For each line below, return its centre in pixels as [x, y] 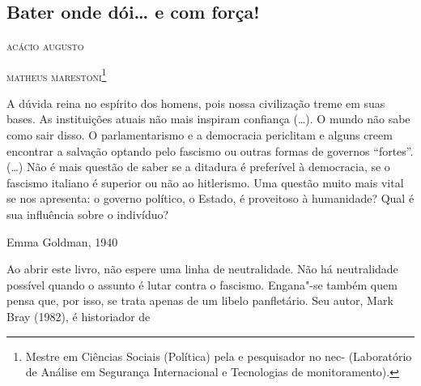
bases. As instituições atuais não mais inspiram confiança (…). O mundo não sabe [208, 119]
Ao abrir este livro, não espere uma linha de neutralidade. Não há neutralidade [202, 269]
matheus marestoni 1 [57, 75]
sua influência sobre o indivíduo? [88, 214]
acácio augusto [45, 45]
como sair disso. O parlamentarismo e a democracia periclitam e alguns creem [200, 135]
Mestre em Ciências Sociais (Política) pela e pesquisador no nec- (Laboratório [219, 356]
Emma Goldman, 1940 [62, 241]
